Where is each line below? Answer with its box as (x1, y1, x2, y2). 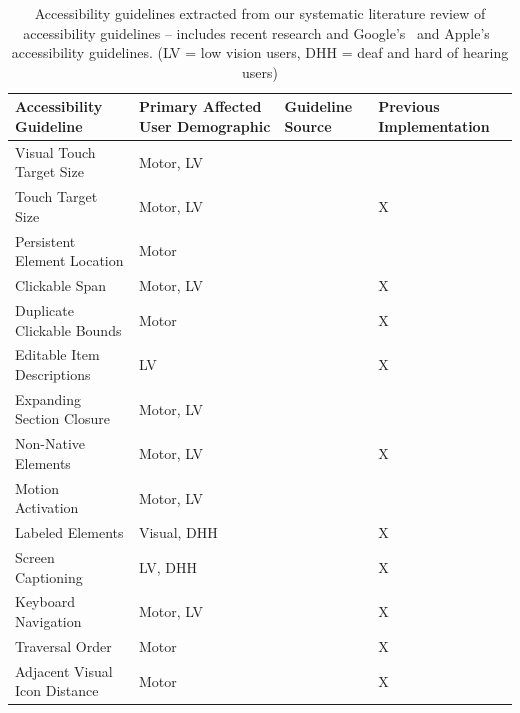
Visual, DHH (138, 522, 218, 543)
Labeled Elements (15, 522, 124, 543)
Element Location (15, 250, 124, 271)
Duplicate (15, 299, 74, 320)
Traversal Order (15, 635, 112, 656)
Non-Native (15, 433, 85, 454)
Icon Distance (15, 680, 99, 701)
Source (284, 115, 332, 136)
